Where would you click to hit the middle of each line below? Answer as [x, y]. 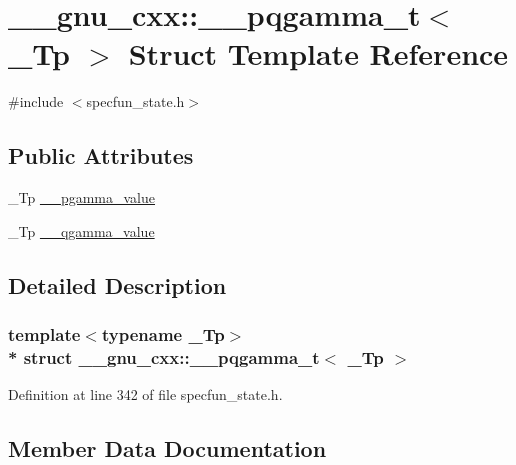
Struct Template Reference [318, 53]
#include [36, 101]
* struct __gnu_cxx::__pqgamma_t [164, 356]
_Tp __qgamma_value [81, 230]
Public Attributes [101, 155]
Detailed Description [117, 284]
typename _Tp [163, 334]
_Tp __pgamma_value [82, 197]
